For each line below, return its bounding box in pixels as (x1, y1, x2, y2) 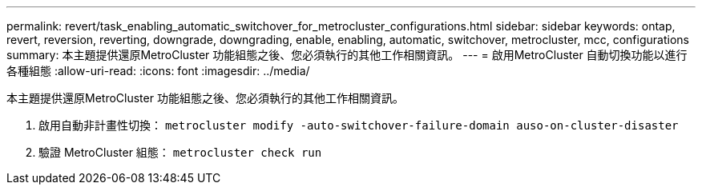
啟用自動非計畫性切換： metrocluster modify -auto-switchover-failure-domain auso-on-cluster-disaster (38, 118, 679, 132)
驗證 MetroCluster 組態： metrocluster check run (38, 145, 322, 159)
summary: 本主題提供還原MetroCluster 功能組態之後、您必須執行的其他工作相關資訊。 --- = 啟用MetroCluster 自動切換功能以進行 (6, 48, 688, 62)
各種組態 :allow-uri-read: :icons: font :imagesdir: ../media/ (6, 64, 310, 78)
